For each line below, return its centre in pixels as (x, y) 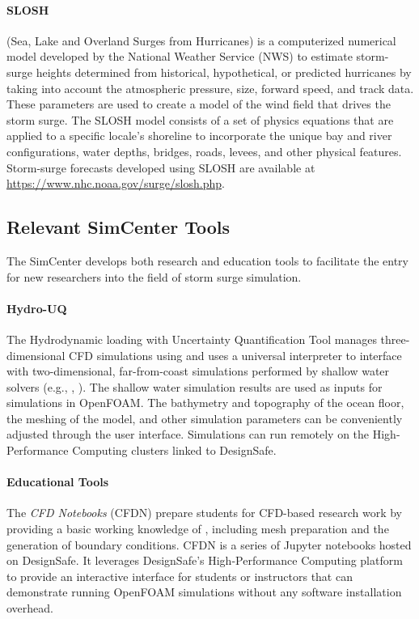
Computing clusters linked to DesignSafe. (174, 450)
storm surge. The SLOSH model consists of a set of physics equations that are (200, 119)
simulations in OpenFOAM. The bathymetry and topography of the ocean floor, (205, 403)
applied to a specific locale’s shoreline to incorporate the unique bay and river (199, 136)
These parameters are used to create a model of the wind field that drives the (199, 104)
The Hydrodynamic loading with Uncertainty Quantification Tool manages (192, 339)
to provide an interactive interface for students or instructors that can (180, 576)
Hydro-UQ (37, 308)
